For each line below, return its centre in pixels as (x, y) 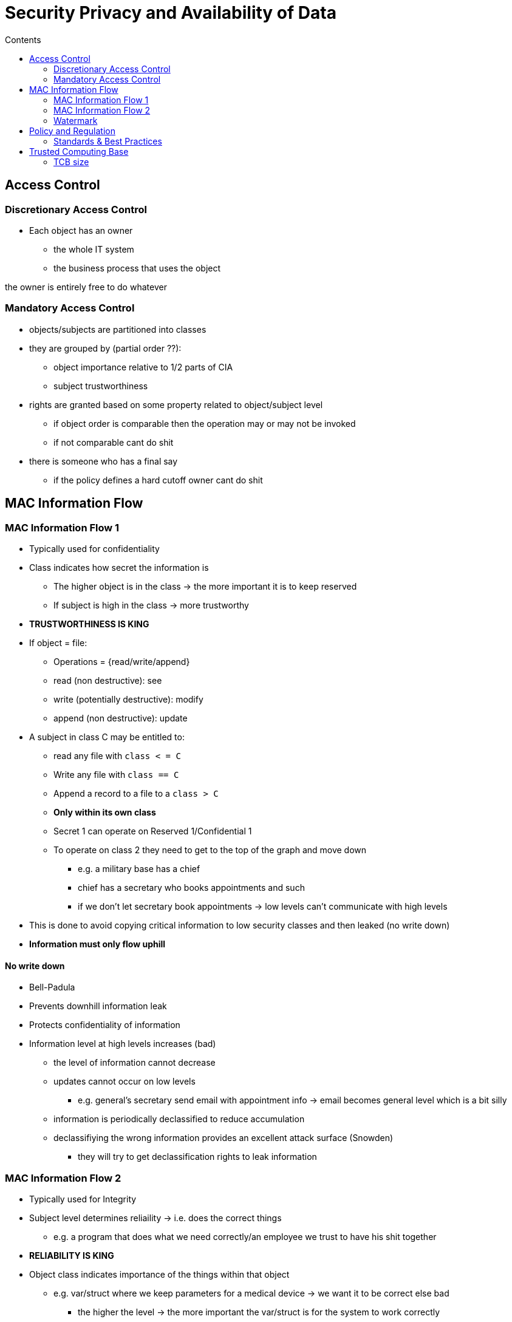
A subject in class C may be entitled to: (107, 737)
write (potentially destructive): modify (128, 699)
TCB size (71, 162)
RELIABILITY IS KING (72, 1255)
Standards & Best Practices (108, 141)
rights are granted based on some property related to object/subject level (176, 404)
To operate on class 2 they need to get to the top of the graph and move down (210, 850)
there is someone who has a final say (104, 461)
